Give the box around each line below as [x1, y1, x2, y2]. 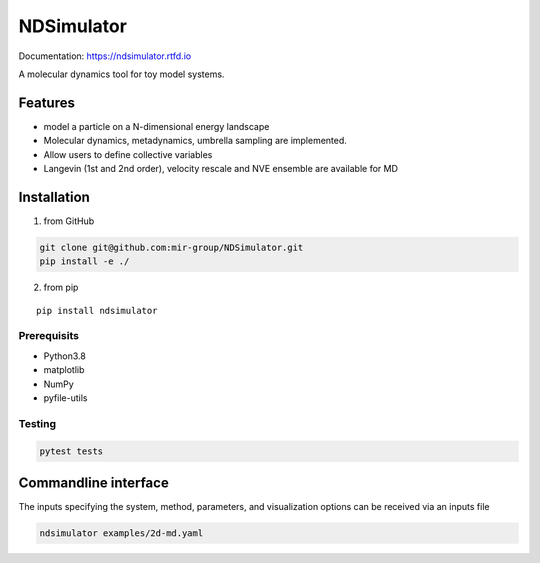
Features [18, 94, 75, 111]
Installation [18, 188, 90, 205]
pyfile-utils [43, 391, 88, 404]
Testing [18, 416, 57, 430]
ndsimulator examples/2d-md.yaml [39, 528, 204, 539]
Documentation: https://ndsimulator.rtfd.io [18, 50, 192, 62]
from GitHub [43, 215, 95, 227]
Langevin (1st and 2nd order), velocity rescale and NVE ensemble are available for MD [43, 163, 399, 175]
